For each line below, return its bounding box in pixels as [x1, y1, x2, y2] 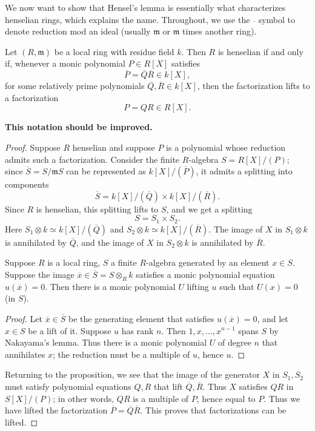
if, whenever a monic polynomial [5, 57, 125, 70]
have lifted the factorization [5, 404, 108, 416]
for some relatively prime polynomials [5, 79, 145, 92]
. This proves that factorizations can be [140, 404, 287, 416]
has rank [121, 324, 154, 337]
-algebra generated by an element [146, 256, 270, 269]
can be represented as [66, 165, 146, 177]
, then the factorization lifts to [197, 79, 310, 92]
